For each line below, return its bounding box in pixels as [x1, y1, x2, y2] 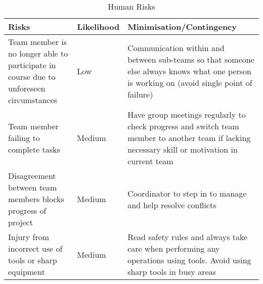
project [8, 216, 33, 228]
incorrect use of [8, 243, 63, 254]
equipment [8, 266, 45, 277]
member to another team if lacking [127, 132, 251, 144]
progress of [8, 205, 47, 216]
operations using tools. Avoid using [127, 254, 251, 266]
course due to [8, 71, 56, 82]
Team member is [8, 36, 67, 48]
